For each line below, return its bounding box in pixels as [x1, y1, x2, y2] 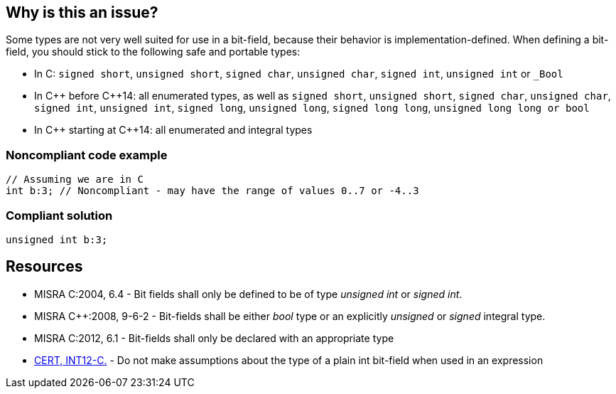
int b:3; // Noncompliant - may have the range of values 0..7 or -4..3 [6, 185, 419, 197]
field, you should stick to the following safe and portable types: [6, 46, 301, 58]
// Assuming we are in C [6, 174, 144, 186]
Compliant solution [6, 208, 113, 223]
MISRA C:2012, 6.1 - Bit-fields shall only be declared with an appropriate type [34, 331, 394, 344]
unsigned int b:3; [6, 233, 108, 245]
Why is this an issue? [6, 4, 158, 21]
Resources [6, 257, 83, 276]
